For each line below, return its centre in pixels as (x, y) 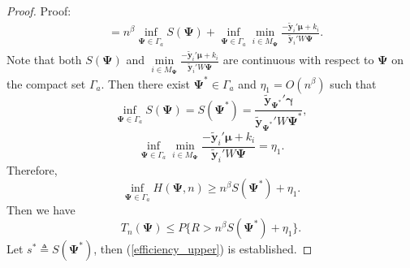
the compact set (46, 83)
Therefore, (32, 169)
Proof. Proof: (39, 11)
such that (353, 83)
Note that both (44, 60)
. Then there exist (145, 83)
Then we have (41, 209)
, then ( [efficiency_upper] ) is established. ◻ (203, 249)
